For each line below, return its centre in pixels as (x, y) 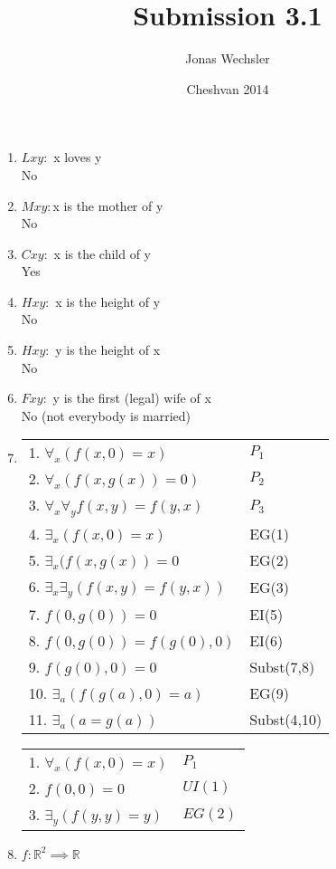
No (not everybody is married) (106, 415)
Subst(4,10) (286, 719)
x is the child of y (103, 253)
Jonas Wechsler (228, 58)
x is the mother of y (108, 205)
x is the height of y (108, 301)
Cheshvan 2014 (228, 88)
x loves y (78, 157)
